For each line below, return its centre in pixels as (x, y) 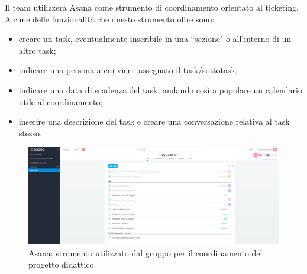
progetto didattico (61, 264)
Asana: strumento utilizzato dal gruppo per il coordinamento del (146, 252)
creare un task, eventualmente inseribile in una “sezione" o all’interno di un (155, 39)
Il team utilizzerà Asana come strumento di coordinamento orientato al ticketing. (152, 7)
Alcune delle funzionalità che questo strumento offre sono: (110, 19)
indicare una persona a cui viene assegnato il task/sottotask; (128, 70)
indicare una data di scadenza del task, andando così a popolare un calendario (160, 89)
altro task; (37, 50)
